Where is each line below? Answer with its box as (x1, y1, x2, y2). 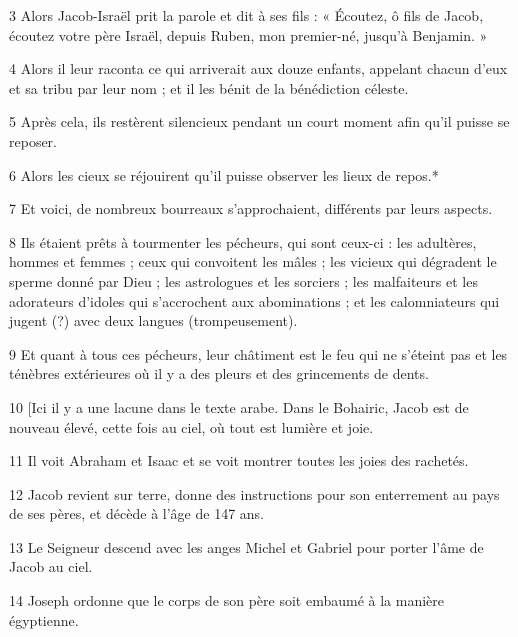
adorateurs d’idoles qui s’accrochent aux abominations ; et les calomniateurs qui (9, 290, 500, 311)
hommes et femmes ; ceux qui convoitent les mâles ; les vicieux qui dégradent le (9, 251, 497, 272)
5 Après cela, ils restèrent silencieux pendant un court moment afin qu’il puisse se (9, 111, 510, 132)
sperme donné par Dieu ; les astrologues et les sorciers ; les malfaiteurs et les (9, 270, 478, 291)
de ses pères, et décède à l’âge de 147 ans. (9, 503, 264, 524)
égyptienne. (9, 609, 79, 630)
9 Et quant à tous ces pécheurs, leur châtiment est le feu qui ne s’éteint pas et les (9, 343, 508, 364)
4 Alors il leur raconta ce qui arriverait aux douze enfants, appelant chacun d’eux (9, 58, 508, 79)
